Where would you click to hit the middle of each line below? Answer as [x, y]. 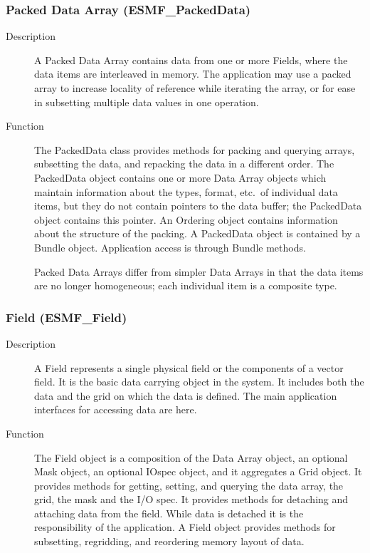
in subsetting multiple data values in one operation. [147, 102]
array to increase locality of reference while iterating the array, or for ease [195, 88]
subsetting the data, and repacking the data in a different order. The [184, 164]
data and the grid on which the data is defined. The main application [186, 395]
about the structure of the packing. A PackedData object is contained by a [197, 233]
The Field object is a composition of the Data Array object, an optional [191, 457]
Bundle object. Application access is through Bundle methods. [170, 247]
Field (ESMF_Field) [67, 317]
